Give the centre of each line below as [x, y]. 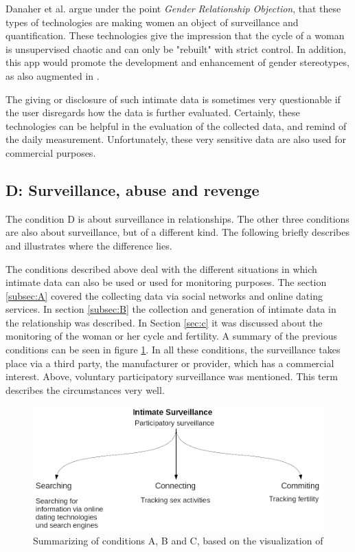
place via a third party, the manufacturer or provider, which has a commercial [170, 363]
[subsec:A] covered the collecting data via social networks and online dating [164, 295]
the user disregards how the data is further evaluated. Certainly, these [153, 112]
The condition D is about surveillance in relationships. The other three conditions [177, 218]
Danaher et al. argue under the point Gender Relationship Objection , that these [173, 8]
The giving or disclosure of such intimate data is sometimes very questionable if [173, 99]
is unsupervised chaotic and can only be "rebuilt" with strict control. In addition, [176, 48]
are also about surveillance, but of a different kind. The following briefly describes [178, 232]
